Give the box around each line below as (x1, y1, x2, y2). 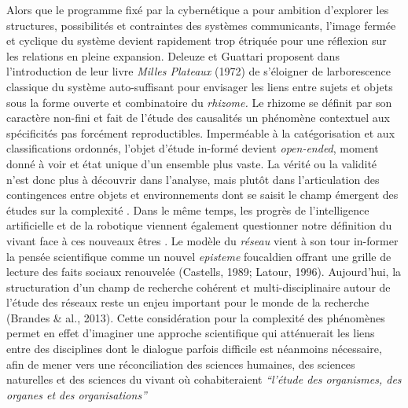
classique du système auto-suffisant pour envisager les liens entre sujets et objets (6, 78, 393, 94)
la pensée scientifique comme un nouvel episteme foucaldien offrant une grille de (6, 248, 391, 264)
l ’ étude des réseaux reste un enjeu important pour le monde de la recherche (6, 294, 369, 311)
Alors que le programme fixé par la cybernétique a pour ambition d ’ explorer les (6, 2, 389, 17)
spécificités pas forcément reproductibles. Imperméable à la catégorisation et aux (6, 124, 395, 141)
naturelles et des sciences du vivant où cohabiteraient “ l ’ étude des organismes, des (6, 371, 402, 388)
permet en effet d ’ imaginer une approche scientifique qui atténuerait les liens (6, 325, 375, 341)
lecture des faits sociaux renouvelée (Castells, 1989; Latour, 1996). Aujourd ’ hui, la (6, 263, 402, 280)
